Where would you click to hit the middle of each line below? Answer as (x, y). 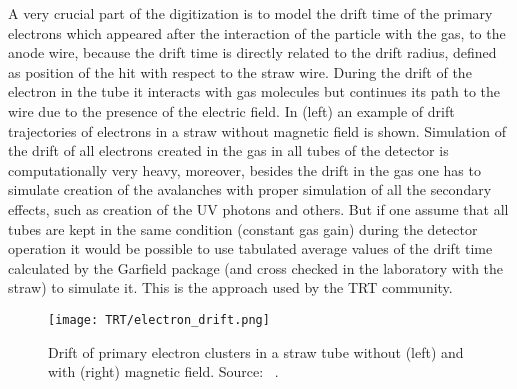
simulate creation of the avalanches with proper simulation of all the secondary (250, 189)
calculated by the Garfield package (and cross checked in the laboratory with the (256, 267)
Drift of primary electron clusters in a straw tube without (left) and (256, 351)
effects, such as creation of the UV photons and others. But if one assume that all (258, 208)
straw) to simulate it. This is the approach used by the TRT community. (230, 287)
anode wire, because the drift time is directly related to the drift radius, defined (252, 52)
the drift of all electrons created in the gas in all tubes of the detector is (228, 150)
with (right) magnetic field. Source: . (163, 371)
